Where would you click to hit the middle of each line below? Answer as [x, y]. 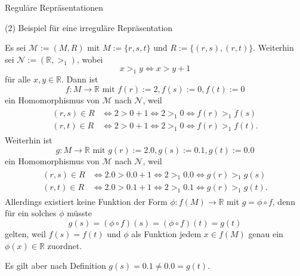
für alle [18, 79]
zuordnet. [65, 245]
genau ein [266, 233]
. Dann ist [80, 79]
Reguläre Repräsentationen [54, 7]
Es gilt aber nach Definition [55, 266]
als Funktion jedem [166, 233]
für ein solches [31, 213]
